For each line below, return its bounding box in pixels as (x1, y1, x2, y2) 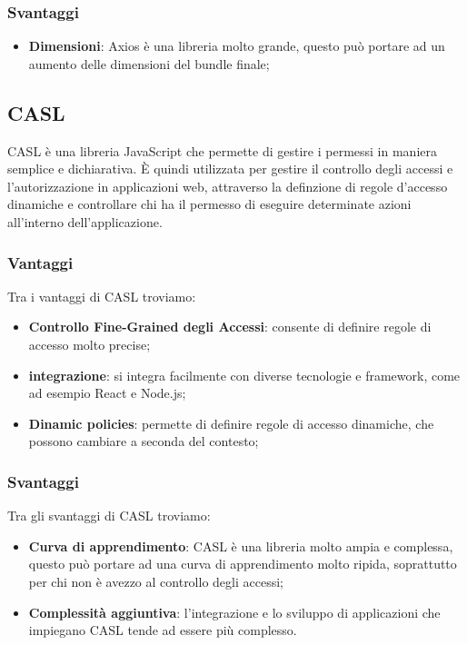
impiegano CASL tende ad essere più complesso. (28, 620, 297, 640)
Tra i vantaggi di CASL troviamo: (7, 286, 196, 305)
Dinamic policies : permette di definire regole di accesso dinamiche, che (28, 413, 434, 432)
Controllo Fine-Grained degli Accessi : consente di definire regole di (28, 317, 432, 336)
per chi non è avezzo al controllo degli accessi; (28, 571, 283, 590)
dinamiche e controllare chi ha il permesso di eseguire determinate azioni (7, 194, 412, 213)
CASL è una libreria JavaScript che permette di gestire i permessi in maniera (7, 141, 437, 160)
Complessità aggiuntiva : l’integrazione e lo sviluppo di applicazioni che (28, 602, 441, 621)
